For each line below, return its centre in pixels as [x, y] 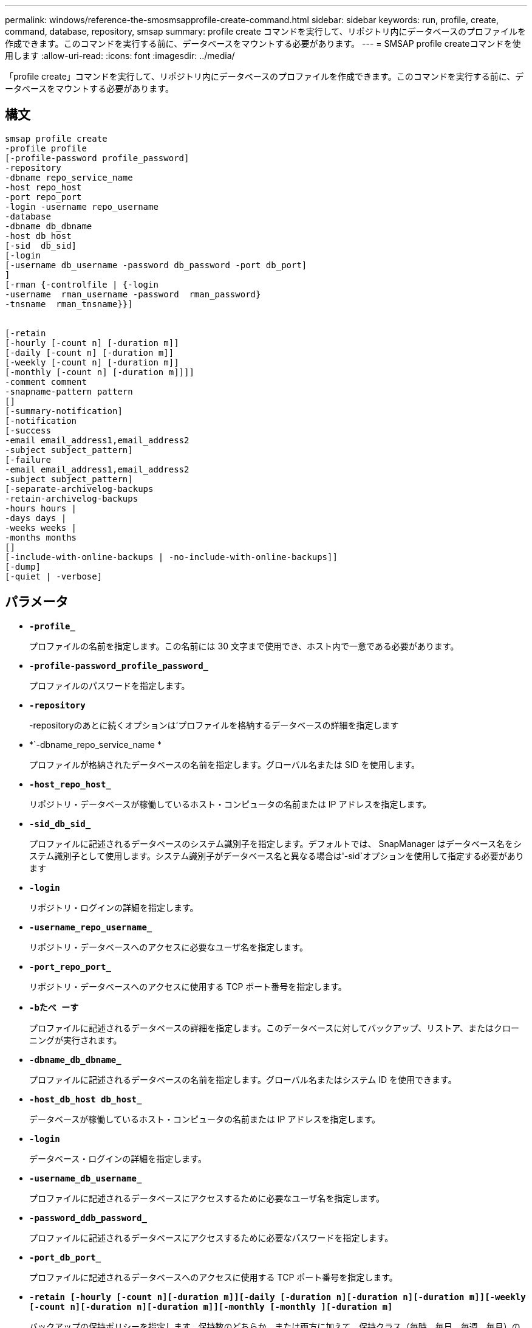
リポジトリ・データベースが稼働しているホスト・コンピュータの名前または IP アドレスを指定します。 [230, 804]
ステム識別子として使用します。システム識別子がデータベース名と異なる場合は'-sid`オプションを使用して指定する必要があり [277, 856]
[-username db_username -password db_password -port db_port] [156, 265]
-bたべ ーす [54, 1007]
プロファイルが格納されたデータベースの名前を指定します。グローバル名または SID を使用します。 [225, 764]
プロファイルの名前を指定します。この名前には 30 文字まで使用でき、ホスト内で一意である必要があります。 [244, 646]
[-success [28, 430]
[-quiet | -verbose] [54, 576]
